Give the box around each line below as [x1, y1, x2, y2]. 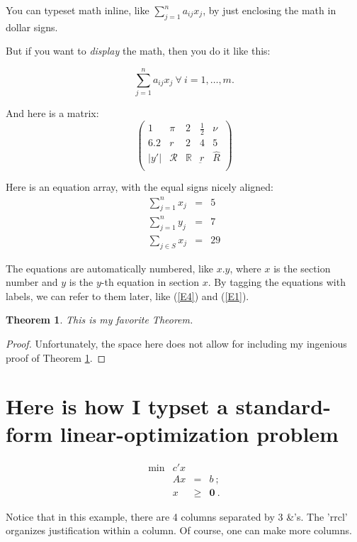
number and [6, 275, 58, 289]
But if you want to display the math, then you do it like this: [6, 43, 271, 58]
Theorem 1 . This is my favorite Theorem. [6, 312, 193, 327]
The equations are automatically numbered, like [6, 260, 213, 275]
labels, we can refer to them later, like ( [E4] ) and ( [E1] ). [6, 288, 249, 303]
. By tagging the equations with [208, 275, 346, 289]
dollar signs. [6, 19, 58, 34]
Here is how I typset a [6, 392, 228, 421]
